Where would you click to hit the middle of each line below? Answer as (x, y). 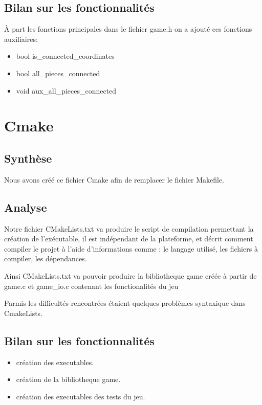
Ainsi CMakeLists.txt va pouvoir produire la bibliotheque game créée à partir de (130, 275)
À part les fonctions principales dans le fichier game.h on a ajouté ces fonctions (128, 29)
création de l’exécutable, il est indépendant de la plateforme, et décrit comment (129, 239)
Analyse (26, 207)
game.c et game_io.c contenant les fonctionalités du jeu (91, 286)
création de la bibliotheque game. (68, 379)
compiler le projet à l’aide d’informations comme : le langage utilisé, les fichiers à (131, 248)
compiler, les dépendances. (46, 258)
